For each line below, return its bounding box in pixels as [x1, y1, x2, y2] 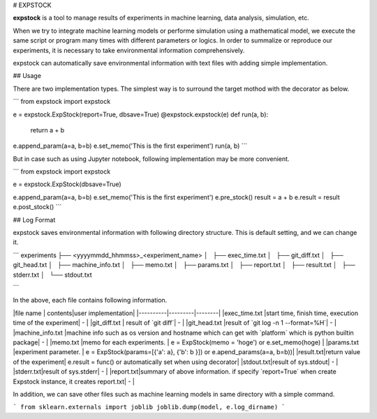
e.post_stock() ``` [13, 203, 62, 211]
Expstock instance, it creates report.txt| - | [13, 377, 135, 386]
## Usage [13, 72, 42, 80]
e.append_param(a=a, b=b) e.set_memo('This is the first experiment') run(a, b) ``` [13, 142, 248, 150]
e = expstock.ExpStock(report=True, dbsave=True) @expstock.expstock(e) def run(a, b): [13, 110, 269, 119]
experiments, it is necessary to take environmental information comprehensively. [13, 46, 245, 54]
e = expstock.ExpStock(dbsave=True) [13, 180, 121, 188]
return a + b [30, 125, 65, 134]
